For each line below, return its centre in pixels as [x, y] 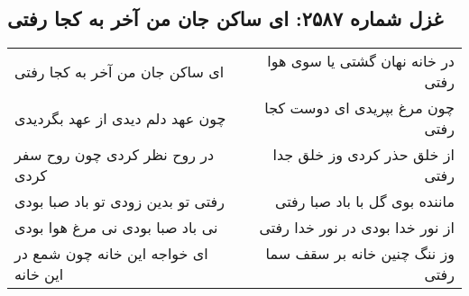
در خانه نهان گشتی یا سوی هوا [361, 61]
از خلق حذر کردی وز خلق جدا [363, 155]
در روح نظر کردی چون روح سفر [115, 155]
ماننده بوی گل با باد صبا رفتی [364, 202]
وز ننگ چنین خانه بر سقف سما [360, 254]
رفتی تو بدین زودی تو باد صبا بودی [120, 202]
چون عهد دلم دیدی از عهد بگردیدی [120, 118]
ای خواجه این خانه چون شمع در [111, 254]
